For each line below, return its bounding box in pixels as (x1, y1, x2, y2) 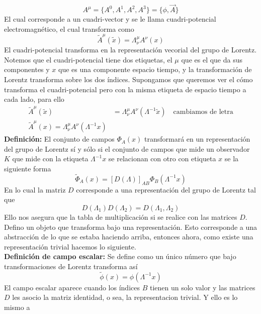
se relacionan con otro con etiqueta (108, 153, 216, 164)
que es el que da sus (181, 54, 243, 65)
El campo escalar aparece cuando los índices (4, 282, 140, 292)
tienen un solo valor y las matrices (149, 282, 255, 292)
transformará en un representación (144, 134, 250, 144)
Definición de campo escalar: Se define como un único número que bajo (4, 251, 236, 262)
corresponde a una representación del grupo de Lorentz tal (76, 184, 256, 195)
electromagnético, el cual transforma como (4, 23, 134, 34)
